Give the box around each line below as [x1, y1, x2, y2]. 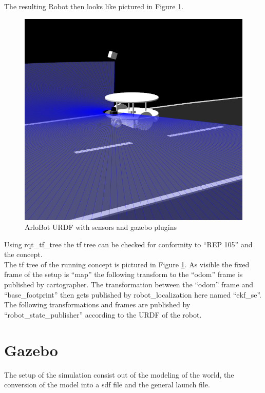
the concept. [4, 249, 43, 260]
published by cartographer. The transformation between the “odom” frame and [4, 279, 253, 290]
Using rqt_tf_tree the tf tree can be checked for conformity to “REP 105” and [4, 239, 253, 249]
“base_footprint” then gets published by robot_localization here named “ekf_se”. [4, 289, 261, 300]
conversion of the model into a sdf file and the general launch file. [4, 379, 210, 390]
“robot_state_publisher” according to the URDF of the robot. [4, 309, 202, 320]
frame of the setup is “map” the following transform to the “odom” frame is [4, 269, 243, 280]
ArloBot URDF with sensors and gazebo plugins [25, 222, 177, 232]
